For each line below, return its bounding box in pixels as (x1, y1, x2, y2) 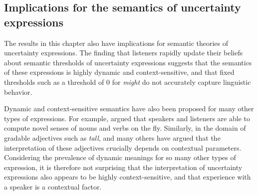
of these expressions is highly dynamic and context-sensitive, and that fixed (4, 67, 235, 77)
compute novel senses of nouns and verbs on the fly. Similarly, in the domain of (4, 123, 246, 133)
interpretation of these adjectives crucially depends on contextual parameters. (4, 142, 242, 153)
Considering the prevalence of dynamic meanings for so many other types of (4, 152, 236, 163)
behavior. (4, 86, 32, 97)
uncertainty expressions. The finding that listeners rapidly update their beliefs (4, 47, 243, 58)
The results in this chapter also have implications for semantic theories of (4, 37, 229, 48)
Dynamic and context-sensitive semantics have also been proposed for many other (4, 103, 254, 114)
